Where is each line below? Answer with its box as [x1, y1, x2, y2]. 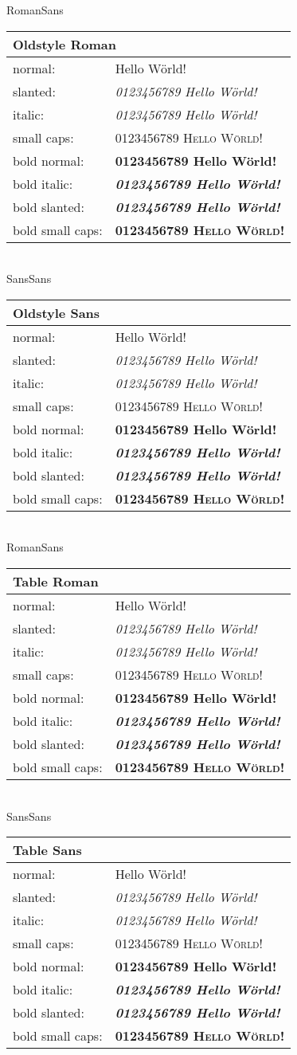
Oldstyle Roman [13, 34, 116, 53]
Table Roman [13, 571, 99, 590]
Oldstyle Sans [13, 303, 100, 322]
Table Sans [13, 841, 82, 860]
